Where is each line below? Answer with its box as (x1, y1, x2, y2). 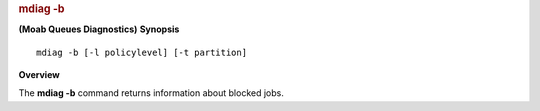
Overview (18, 69, 60, 81)
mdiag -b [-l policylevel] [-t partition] (36, 46, 248, 58)
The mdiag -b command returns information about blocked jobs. (18, 87, 284, 99)
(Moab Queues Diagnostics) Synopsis (18, 23, 180, 35)
